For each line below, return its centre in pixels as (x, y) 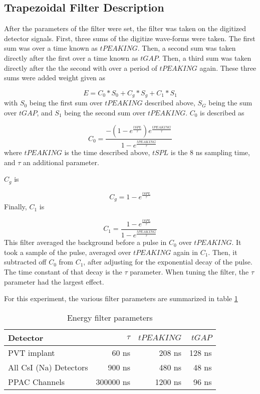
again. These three (228, 68)
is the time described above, (107, 152)
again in (185, 252)
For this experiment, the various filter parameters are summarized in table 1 (121, 298)
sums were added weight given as (55, 78)
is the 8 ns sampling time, (210, 152)
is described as (222, 112)
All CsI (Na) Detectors (48, 367)
